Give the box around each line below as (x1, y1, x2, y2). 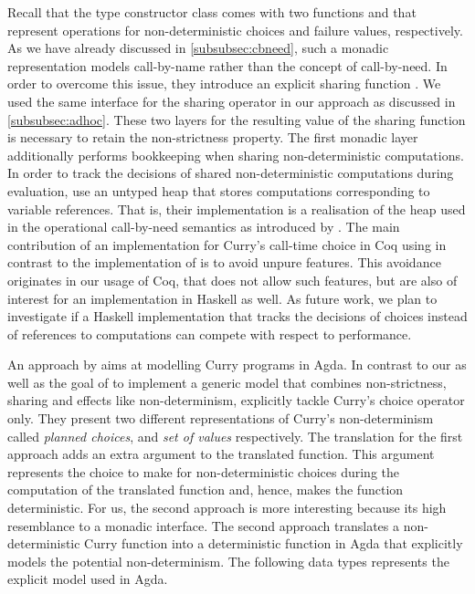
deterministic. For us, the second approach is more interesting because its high (7, 498, 447, 517)
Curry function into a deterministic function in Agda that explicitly (84, 534, 463, 553)
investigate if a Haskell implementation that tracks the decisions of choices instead (7, 307, 468, 326)
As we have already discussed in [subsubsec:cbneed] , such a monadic (7, 38, 389, 57)
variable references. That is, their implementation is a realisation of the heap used (7, 199, 466, 218)
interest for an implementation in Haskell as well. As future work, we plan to (7, 288, 438, 307)
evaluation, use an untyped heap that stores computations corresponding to (7, 181, 430, 200)
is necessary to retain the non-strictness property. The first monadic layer (7, 128, 418, 147)
